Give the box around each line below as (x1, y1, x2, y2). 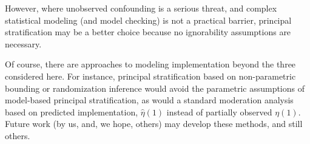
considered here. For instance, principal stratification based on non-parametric (5, 69, 296, 82)
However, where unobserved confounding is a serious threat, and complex (5, 2, 277, 14)
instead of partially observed (166, 105, 272, 118)
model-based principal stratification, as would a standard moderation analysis (5, 94, 294, 106)
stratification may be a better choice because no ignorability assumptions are (5, 26, 291, 38)
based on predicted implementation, (5, 105, 138, 118)
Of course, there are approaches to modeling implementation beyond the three (5, 58, 296, 70)
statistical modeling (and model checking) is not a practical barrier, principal (5, 13, 292, 26)
